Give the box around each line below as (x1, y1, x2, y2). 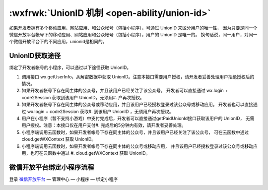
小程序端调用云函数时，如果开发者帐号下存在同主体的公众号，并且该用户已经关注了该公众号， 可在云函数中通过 (21, 129, 249, 135)
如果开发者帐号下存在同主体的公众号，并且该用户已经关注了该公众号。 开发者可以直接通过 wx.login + (21, 87, 228, 94)
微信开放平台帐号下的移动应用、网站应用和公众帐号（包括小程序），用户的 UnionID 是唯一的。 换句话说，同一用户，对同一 (9, 31, 258, 37)
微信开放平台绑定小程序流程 (9, 163, 94, 171)
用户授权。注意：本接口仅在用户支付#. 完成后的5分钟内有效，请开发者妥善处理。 (21, 122, 186, 128)
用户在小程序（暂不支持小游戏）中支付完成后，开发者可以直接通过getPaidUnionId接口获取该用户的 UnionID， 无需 (21, 115, 255, 121)
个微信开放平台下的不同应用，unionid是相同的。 (9, 39, 107, 45)
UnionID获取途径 (9, 52, 61, 60)
